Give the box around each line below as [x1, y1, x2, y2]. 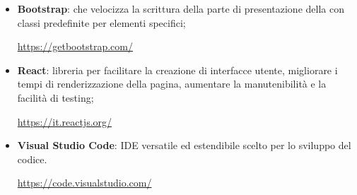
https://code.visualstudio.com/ [17, 175, 152, 190]
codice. [17, 151, 47, 166]
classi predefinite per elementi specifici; [17, 15, 186, 30]
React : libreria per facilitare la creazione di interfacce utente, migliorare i [17, 62, 338, 77]
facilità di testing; [17, 90, 94, 105]
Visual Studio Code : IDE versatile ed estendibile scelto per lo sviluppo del [17, 138, 351, 153]
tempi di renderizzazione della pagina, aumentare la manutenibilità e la [17, 76, 327, 91]
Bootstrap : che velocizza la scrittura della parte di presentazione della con [17, 1, 344, 16]
